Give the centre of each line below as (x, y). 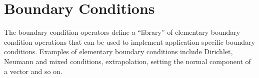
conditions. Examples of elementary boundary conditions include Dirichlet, (118, 51)
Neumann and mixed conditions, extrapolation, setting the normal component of (127, 61)
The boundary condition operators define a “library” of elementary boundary (122, 32)
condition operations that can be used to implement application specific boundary (130, 41)
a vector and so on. (33, 71)
